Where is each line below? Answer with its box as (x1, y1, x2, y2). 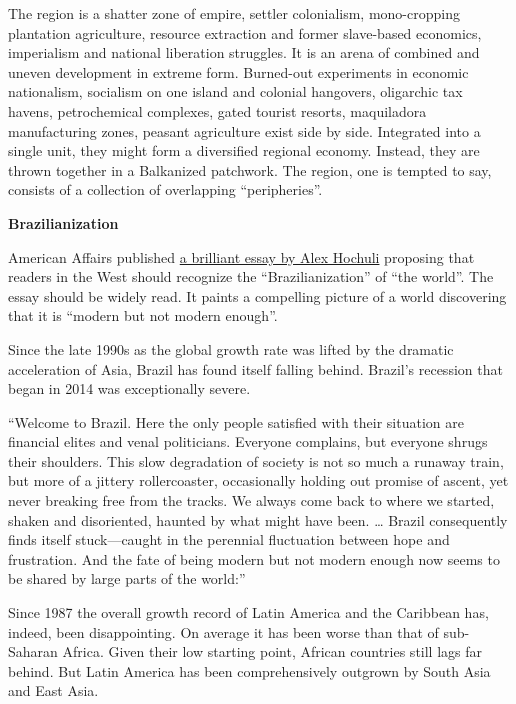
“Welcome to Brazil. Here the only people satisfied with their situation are (8, 411, 464, 432)
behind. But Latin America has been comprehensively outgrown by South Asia (8, 660, 491, 681)
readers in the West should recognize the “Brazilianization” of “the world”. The (8, 266, 494, 287)
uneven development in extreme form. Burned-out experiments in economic (8, 61, 469, 82)
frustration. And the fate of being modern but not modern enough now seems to (8, 548, 500, 569)
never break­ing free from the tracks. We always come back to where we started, (8, 490, 495, 511)
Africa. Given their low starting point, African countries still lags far (62, 641, 483, 662)
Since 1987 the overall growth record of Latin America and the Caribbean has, (8, 602, 489, 623)
